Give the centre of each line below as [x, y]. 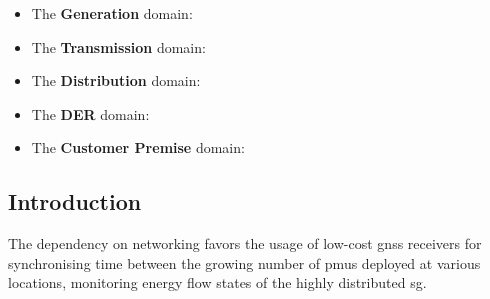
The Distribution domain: [116, 80]
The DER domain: [90, 113]
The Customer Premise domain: [138, 147]
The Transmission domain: [118, 46]
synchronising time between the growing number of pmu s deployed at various [244, 262]
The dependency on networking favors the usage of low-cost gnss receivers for [245, 243]
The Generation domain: [112, 13]
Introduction [75, 201]
